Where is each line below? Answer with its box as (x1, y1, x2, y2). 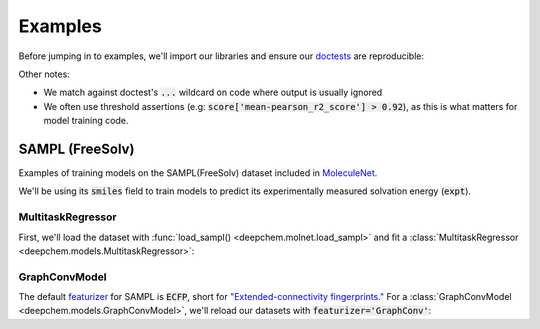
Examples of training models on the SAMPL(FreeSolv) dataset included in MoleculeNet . (18, 167, 378, 179)
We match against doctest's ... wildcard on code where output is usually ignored (43, 86, 383, 99)
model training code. (43, 115, 129, 127)
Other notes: (18, 68, 70, 80)
